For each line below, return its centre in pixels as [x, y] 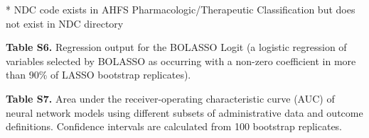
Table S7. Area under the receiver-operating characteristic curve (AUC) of [170, 98]
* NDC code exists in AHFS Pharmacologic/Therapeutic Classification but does [181, 9]
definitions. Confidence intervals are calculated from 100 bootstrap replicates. [174, 126]
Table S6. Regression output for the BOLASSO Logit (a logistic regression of [176, 47]
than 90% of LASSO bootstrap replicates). [98, 75]
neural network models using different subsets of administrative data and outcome [184, 112]
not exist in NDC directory [65, 23]
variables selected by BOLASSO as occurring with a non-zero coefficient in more [181, 61]
